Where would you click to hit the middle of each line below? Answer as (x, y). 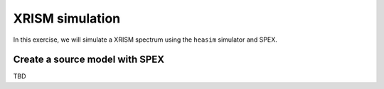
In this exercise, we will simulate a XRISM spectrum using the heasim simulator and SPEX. (145, 40)
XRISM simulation (67, 18)
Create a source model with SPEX (89, 60)
